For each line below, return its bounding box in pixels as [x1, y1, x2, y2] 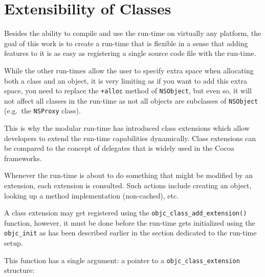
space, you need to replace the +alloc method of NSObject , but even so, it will [4, 85, 252, 96]
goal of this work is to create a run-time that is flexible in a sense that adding [4, 37, 248, 48]
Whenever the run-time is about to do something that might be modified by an [4, 170, 253, 181]
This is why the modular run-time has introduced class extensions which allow [4, 123, 250, 133]
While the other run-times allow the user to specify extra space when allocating [4, 65, 254, 75]
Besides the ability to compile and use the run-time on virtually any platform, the [4, 28, 261, 38]
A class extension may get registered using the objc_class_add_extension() [4, 207, 247, 218]
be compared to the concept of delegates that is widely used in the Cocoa [4, 143, 234, 153]
